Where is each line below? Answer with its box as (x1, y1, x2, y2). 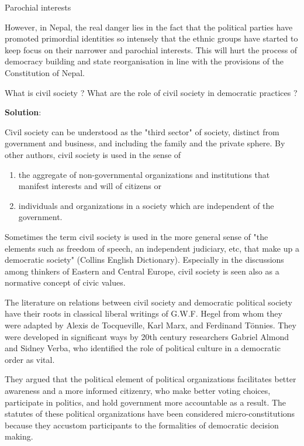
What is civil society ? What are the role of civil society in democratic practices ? (5, 86, 298, 98)
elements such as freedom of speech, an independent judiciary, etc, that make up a (5, 242, 299, 254)
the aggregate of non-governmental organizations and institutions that (18, 168, 270, 180)
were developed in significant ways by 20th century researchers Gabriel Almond (5, 330, 289, 342)
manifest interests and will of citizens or (18, 180, 161, 192)
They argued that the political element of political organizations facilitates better (5, 373, 296, 385)
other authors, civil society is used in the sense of (5, 148, 181, 160)
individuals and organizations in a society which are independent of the (18, 199, 274, 211)
